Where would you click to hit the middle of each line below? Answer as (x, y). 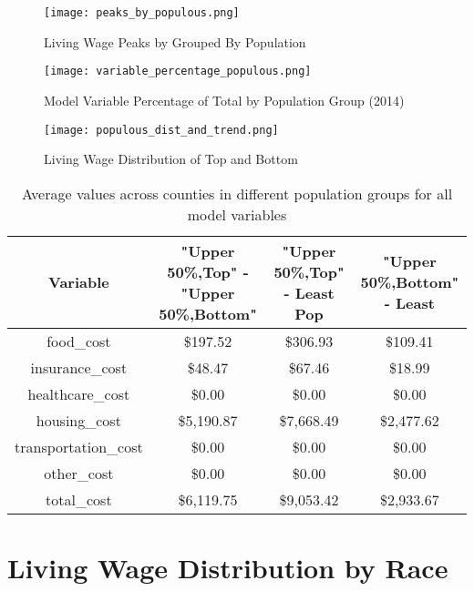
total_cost (79, 499)
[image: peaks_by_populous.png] (142, 13)
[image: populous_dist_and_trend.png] (161, 130)
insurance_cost (79, 367)
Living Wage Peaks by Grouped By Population (175, 41)
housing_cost (78, 420)
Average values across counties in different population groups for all (237, 193)
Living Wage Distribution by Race (228, 567)
